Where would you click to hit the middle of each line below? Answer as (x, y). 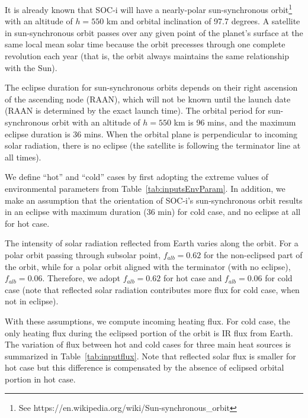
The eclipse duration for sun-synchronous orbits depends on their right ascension (151, 87)
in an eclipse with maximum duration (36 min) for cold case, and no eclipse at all (153, 212)
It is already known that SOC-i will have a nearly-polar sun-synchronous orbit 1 (149, 9)
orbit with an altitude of (96, 122)
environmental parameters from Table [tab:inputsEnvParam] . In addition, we (145, 188)
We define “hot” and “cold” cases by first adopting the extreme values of (137, 177)
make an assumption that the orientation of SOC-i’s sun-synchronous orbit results (154, 200)
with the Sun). (31, 67)
